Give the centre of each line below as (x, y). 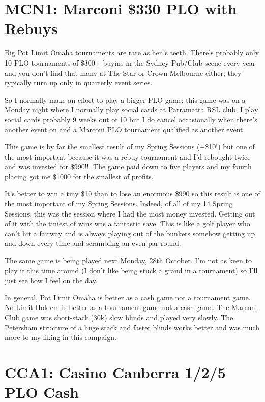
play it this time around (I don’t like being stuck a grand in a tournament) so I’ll (131, 270)
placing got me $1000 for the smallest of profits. (79, 176)
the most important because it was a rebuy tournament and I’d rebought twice (128, 156)
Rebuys (31, 28)
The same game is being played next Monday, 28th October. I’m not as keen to (128, 260)
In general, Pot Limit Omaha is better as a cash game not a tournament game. (128, 297)
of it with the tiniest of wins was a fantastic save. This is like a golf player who (127, 223)
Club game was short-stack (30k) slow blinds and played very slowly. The (119, 317)
